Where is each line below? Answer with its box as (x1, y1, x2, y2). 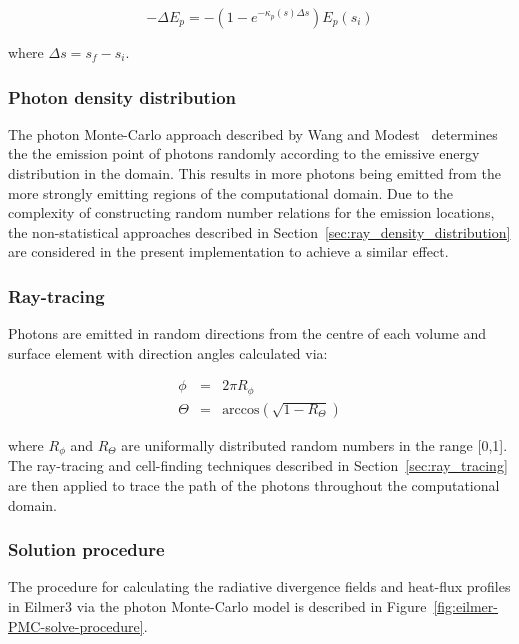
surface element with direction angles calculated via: (8, 342, 328, 363)
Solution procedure (8, 537, 165, 562)
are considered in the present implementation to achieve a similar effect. (8, 241, 449, 262)
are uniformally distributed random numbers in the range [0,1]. (121, 434, 508, 455)
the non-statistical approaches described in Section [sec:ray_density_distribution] (8, 221, 511, 242)
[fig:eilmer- (433, 595, 498, 616)
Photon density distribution (8, 84, 236, 109)
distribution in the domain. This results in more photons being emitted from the (8, 163, 501, 183)
